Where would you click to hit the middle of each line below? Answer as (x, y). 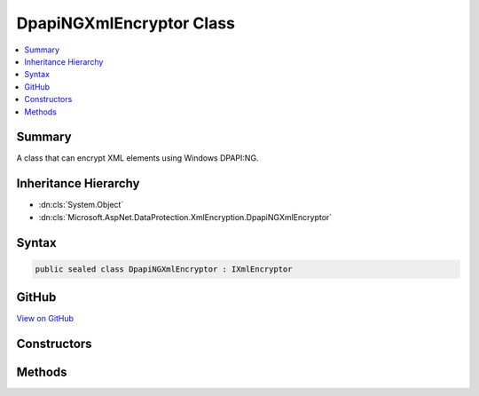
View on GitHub (45, 319)
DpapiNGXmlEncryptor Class (126, 23)
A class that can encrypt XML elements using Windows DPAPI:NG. (137, 158)
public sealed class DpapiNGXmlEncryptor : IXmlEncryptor (164, 269)
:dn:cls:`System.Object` (81, 205)
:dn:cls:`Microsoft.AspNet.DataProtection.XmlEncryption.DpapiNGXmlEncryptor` (185, 217)
